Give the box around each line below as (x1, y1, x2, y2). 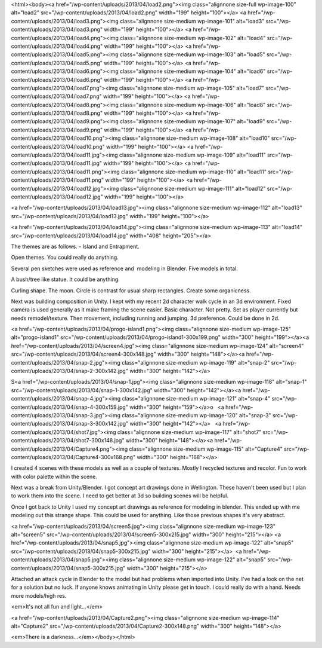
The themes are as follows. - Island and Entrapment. (11, 243, 140, 250)
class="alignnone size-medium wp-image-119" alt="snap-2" (121, 359, 270, 366)
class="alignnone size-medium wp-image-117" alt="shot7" (117, 428, 262, 436)
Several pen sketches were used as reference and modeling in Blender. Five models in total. (11, 265, 238, 272)
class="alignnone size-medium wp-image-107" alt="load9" (119, 118, 265, 125)
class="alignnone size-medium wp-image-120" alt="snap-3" (122, 411, 271, 418)
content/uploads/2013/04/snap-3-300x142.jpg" (11, 420, 129, 427)
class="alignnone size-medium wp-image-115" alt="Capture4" (129, 445, 283, 453)
